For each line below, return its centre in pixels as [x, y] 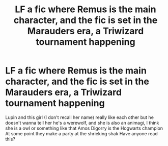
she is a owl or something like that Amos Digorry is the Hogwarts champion [84, 128]
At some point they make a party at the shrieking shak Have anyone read [81, 133]
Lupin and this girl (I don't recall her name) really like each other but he [80, 117]
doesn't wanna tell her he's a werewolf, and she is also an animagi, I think [82, 123]
